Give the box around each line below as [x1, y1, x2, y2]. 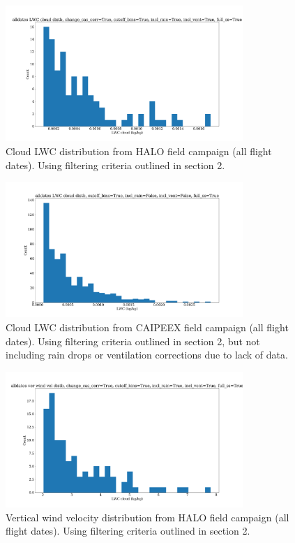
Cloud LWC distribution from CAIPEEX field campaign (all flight [6, 320, 289, 334]
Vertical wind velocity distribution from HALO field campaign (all [6, 509, 289, 524]
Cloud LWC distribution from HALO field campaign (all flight [6, 143, 272, 158]
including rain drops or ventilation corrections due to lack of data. [6, 347, 288, 362]
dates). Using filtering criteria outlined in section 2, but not [6, 333, 260, 348]
